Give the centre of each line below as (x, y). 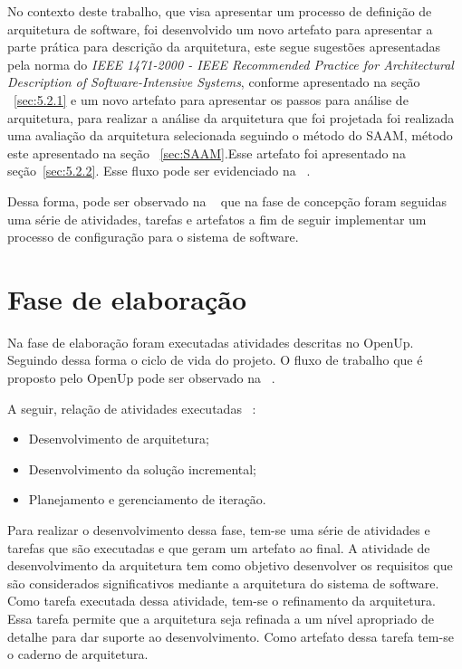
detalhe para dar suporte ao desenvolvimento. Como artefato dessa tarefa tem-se (231, 636)
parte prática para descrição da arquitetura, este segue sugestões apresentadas (224, 47)
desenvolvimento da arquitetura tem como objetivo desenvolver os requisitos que (230, 565)
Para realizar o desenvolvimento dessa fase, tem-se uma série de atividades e (219, 530)
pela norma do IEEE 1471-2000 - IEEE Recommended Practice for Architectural (231, 64)
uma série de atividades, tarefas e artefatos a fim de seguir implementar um (217, 219)
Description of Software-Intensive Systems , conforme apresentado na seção (214, 82)
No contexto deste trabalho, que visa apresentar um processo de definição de (220, 11)
